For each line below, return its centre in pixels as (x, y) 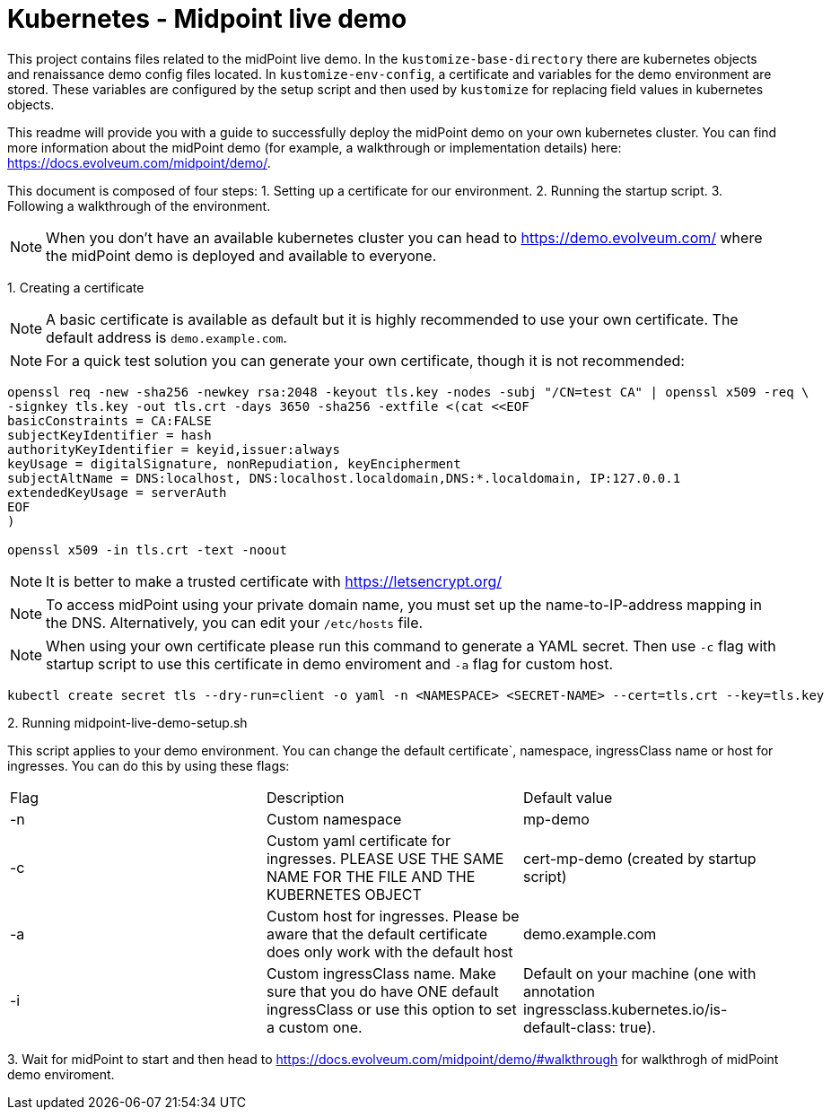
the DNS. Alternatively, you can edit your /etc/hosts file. (235, 622)
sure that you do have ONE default (382, 991)
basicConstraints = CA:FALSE (109, 420)
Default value (568, 797)
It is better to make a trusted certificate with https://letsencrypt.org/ (274, 581)
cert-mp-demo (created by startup (639, 858)
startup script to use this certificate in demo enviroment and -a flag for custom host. (329, 663)
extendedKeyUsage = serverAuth (117, 492)
